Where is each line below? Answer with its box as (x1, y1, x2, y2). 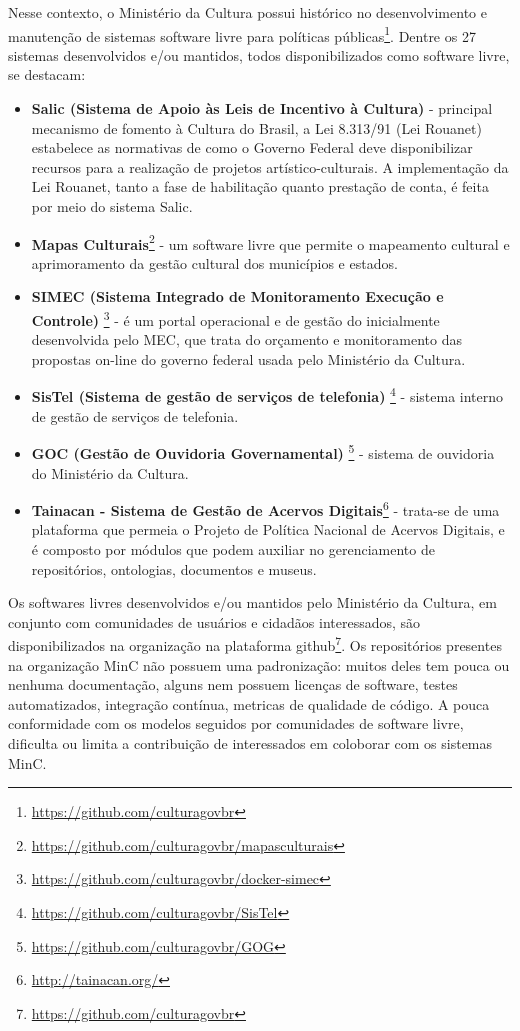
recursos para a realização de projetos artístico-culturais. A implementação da (31, 156, 509, 177)
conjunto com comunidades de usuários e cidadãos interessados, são (8, 611, 421, 632)
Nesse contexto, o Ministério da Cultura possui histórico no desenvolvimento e (8, 2, 487, 22)
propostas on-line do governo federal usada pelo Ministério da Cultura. (31, 348, 466, 369)
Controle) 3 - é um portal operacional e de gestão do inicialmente (31, 307, 440, 330)
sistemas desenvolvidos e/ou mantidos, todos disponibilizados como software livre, (8, 44, 510, 65)
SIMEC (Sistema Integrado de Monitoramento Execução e (31, 286, 444, 307)
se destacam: (8, 64, 86, 85)
